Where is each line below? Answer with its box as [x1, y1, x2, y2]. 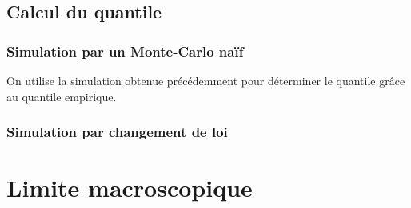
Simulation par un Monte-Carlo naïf [6, 41, 244, 61]
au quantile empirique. [6, 88, 117, 104]
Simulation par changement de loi [6, 122, 228, 142]
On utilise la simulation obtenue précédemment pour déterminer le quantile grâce [6, 73, 405, 88]
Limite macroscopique [6, 171, 253, 204]
